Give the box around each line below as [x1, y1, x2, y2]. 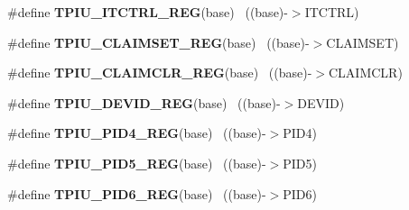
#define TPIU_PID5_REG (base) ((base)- [7, 153, 266, 172]
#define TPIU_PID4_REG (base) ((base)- [7, 123, 266, 142]
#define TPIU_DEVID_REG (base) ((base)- [7, 93, 281, 112]
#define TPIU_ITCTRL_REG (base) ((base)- [7, 3, 288, 21]
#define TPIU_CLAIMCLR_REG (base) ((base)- [7, 63, 312, 82]
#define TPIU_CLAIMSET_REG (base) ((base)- [7, 32, 310, 51]
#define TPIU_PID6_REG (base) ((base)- [7, 184, 266, 203]
